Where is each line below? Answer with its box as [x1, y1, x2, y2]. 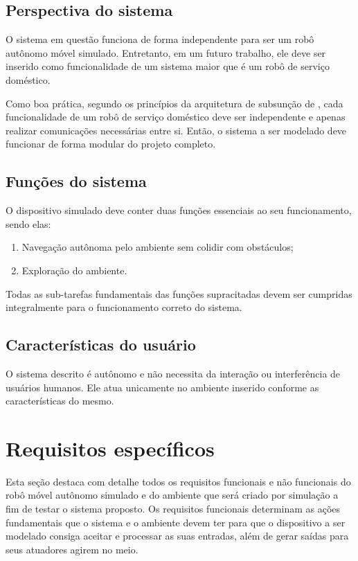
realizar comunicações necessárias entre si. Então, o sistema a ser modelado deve [6, 123, 347, 137]
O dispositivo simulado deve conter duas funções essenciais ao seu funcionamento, [6, 203, 352, 217]
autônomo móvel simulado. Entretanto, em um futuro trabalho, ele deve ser [6, 45, 326, 60]
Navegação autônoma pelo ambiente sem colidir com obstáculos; [21, 240, 294, 254]
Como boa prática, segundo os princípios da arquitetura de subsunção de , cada [6, 96, 343, 110]
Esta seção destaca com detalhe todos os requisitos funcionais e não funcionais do [6, 474, 351, 488]
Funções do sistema [6, 170, 147, 192]
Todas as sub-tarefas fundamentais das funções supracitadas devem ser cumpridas [6, 286, 352, 301]
